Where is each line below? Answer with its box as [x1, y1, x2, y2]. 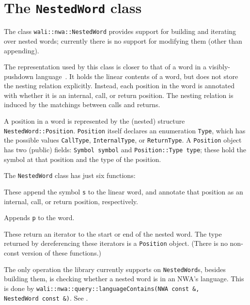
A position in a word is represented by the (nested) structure [4, 116, 185, 126]
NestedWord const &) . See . [4, 292, 88, 303]
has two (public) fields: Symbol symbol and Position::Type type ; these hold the [4, 144, 247, 154]
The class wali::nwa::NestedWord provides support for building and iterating [4, 26, 236, 36]
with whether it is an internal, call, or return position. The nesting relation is [4, 90, 234, 100]
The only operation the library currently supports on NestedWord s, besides [4, 264, 226, 274]
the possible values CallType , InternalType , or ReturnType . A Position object [4, 135, 242, 145]
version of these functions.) [21, 248, 102, 258]
